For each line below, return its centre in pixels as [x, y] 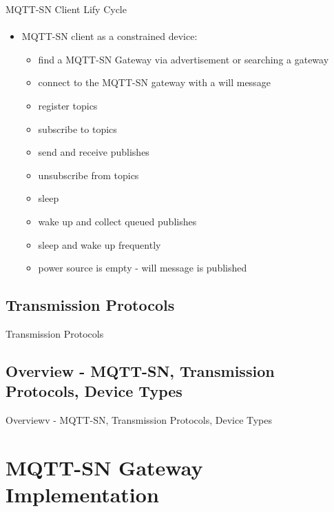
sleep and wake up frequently [100, 244]
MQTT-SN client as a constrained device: [109, 36]
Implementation [82, 494]
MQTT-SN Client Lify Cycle [66, 9]
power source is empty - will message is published [143, 268]
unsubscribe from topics [88, 175]
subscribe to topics [77, 129]
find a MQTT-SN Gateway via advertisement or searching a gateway [184, 59]
